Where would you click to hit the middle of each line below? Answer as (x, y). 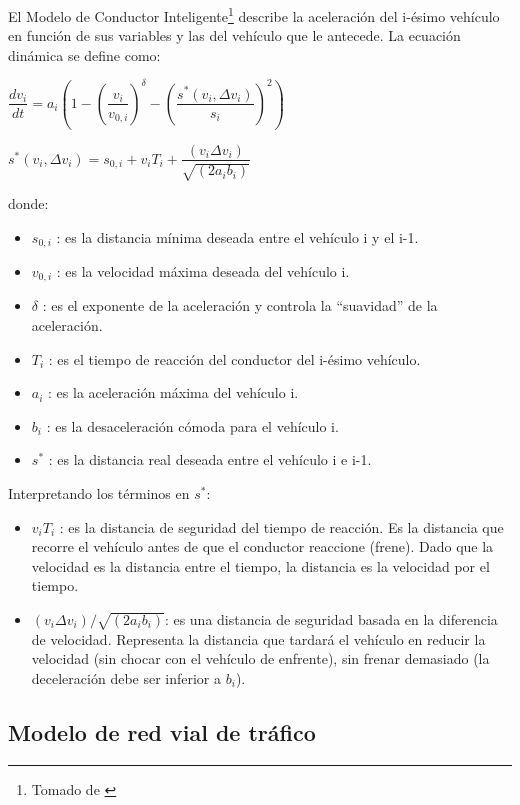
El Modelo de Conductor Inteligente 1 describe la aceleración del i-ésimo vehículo (254, 14)
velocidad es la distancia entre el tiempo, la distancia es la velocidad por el (260, 565)
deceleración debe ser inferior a (126, 677)
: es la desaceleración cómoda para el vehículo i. (192, 425)
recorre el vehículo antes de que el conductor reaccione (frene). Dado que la (262, 546)
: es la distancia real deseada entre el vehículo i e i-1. (210, 459)
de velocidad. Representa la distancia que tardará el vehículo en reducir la (258, 638)
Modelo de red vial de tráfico (162, 731)
